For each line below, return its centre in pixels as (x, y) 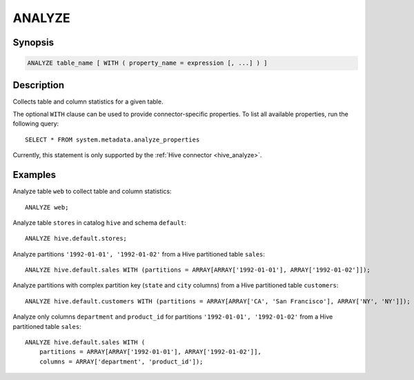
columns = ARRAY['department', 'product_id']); (121, 361)
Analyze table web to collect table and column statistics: (92, 191)
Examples (34, 175)
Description (39, 85)
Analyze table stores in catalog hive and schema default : (99, 222)
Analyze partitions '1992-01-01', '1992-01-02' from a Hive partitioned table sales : (139, 254)
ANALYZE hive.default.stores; (76, 239)
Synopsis (33, 42)
